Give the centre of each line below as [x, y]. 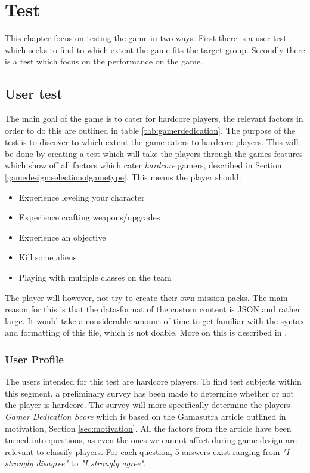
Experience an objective [62, 237]
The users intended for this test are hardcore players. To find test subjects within [153, 381]
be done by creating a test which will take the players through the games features [154, 153]
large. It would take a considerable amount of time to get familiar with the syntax [155, 320]
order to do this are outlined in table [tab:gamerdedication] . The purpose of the [150, 130]
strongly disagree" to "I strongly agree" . [75, 463]
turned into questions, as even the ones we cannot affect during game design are [151, 440]
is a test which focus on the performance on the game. [104, 61]
